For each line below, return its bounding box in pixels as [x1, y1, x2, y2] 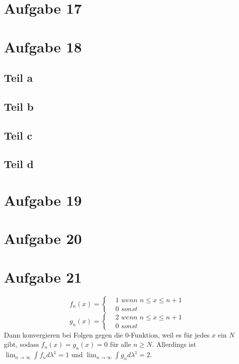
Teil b [4, 98, 34, 114]
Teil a [4, 70, 33, 85]
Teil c [4, 127, 33, 143]
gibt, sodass [4, 339, 39, 349]
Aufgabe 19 [4, 190, 82, 210]
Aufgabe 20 [4, 228, 82, 248]
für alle [109, 339, 131, 349]
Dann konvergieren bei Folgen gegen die [4, 329, 123, 340]
